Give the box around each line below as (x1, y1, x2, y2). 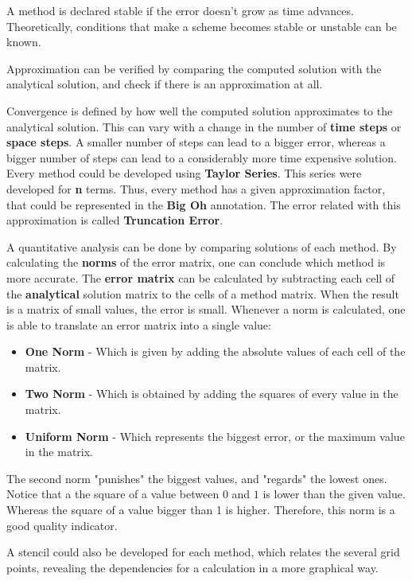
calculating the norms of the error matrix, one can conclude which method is (6, 254, 386, 271)
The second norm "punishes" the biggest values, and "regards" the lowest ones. (6, 470, 387, 486)
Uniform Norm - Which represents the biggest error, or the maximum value (25, 427, 405, 444)
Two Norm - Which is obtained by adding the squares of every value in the (25, 385, 398, 402)
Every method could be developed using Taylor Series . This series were (6, 165, 362, 181)
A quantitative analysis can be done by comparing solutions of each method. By (6, 238, 397, 255)
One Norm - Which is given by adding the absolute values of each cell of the (25, 343, 406, 360)
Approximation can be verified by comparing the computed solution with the (6, 60, 382, 76)
